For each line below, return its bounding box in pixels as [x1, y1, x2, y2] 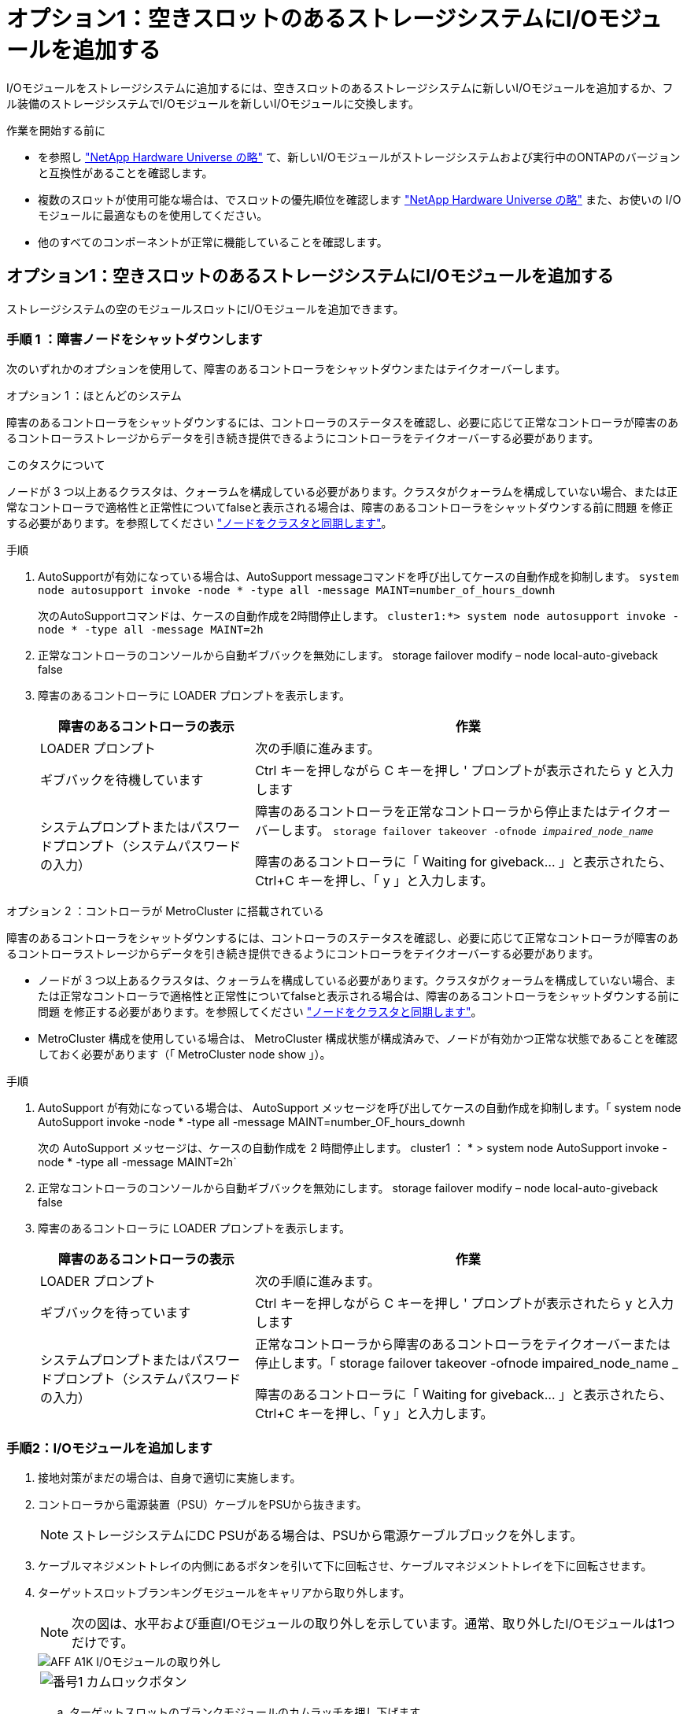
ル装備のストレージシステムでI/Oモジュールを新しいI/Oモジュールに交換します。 [6, 96, 419, 110]
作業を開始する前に [6, 123, 105, 137]
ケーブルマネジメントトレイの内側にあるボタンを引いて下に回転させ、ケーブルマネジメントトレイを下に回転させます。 [38, 1559, 652, 1573]
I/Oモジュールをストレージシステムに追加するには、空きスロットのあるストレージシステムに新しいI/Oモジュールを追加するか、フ [6, 80, 674, 94]
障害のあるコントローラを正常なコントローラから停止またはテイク [255, 803, 646, 820]
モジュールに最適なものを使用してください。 [38, 208, 268, 222]
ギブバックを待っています [40, 1305, 191, 1321]
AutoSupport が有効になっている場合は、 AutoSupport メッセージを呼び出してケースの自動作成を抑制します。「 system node [38, 1101, 681, 1115]
